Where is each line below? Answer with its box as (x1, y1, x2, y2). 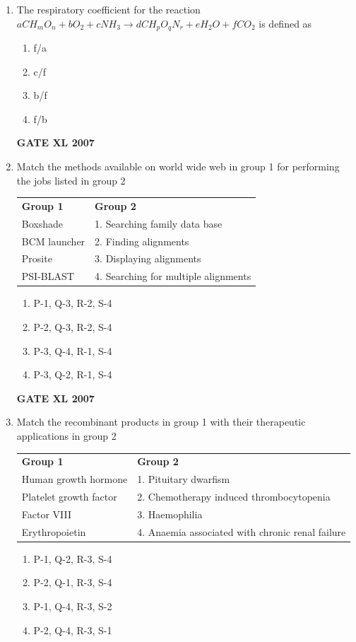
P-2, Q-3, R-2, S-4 (33, 320, 112, 334)
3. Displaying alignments (95, 251, 201, 266)
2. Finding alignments (95, 233, 189, 248)
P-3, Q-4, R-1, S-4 (33, 343, 112, 358)
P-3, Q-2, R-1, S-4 (33, 367, 112, 382)
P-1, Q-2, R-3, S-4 (33, 551, 112, 566)
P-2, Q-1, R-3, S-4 (33, 575, 112, 590)
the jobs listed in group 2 (16, 173, 126, 187)
